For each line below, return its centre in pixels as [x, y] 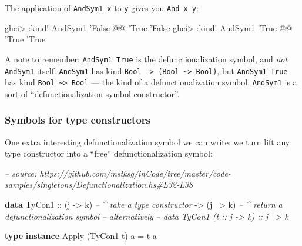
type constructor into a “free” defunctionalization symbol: [109, 153]
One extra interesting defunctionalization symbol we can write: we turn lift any [147, 142]
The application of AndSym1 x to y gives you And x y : [102, 8]
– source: [21, 173]
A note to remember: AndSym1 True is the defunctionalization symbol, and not [146, 59]
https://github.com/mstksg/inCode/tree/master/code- [135, 173]
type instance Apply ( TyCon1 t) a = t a [81, 236]
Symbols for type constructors [78, 120]
